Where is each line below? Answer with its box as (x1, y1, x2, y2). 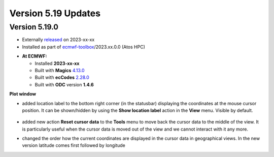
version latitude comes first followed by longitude (22, 142, 125, 148)
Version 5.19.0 (9, 22, 58, 32)
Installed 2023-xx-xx (35, 60, 80, 66)
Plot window (9, 91, 37, 97)
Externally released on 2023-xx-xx (22, 37, 95, 43)
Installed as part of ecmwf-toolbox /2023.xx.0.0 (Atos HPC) (22, 44, 146, 50)
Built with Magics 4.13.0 (35, 67, 85, 73)
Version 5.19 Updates (9, 8, 101, 19)
